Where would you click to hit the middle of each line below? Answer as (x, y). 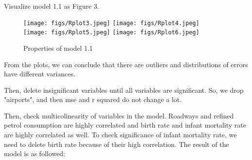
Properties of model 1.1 (58, 48)
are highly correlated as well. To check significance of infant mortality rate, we (120, 135)
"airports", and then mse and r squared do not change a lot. (93, 99)
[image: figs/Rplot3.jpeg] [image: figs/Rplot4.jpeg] (111, 23)
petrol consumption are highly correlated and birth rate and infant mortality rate (125, 125)
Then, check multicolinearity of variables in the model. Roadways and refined (119, 115)
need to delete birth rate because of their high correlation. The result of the (117, 144)
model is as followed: (35, 153)
